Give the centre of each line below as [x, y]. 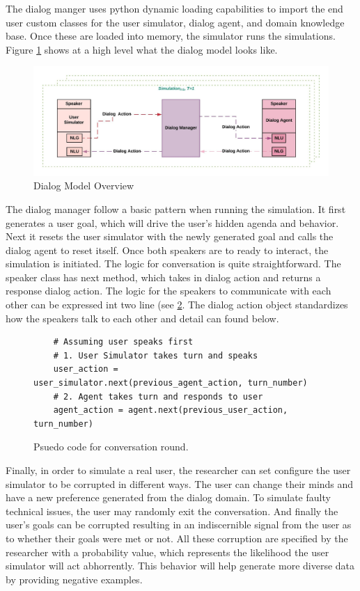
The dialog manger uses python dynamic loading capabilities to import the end [174, 8]
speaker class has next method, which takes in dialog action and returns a [163, 277]
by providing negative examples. [74, 579]
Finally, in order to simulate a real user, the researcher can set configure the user [178, 470]
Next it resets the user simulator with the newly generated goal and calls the [170, 236]
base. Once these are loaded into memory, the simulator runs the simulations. [171, 36]
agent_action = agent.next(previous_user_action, [171, 410]
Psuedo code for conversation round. [111, 447]
